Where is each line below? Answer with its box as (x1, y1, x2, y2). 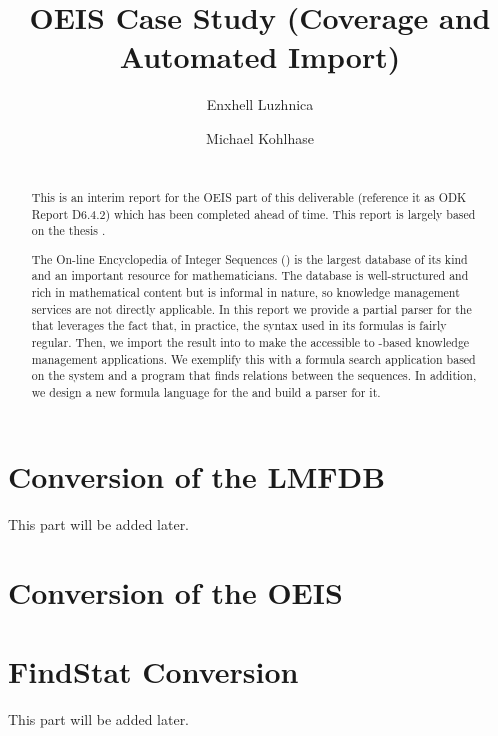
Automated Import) (119, 36, 401, 77)
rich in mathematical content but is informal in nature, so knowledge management (31, 284, 460, 301)
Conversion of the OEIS (8, 572, 343, 613)
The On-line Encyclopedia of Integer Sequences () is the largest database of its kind (31, 250, 468, 267)
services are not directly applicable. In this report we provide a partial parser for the (31, 300, 472, 317)
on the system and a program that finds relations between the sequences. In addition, (31, 367, 477, 384)
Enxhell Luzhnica (206, 94, 314, 115)
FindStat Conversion (8, 650, 299, 691)
